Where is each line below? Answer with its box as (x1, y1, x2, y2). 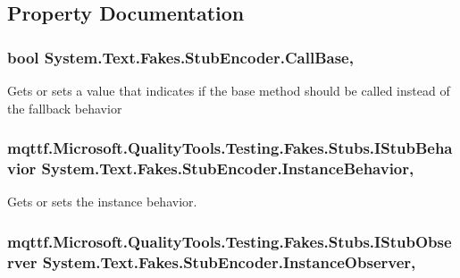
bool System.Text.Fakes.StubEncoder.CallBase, (7, 46, 354, 68)
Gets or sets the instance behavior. (7, 192, 197, 211)
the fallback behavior (7, 98, 122, 117)
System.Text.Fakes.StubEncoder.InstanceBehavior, (41, 157, 414, 180)
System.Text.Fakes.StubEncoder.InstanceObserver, (42, 250, 416, 273)
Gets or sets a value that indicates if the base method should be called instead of (7, 81, 450, 99)
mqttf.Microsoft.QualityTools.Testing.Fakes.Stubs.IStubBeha (7, 137, 453, 159)
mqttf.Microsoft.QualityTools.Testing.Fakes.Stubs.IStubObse (7, 230, 452, 252)
